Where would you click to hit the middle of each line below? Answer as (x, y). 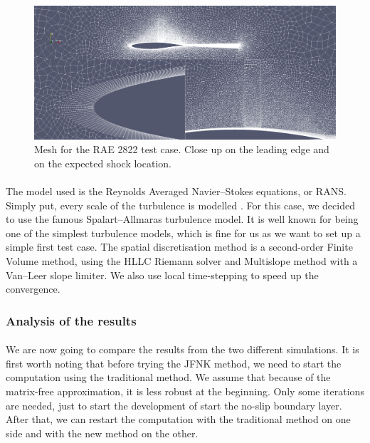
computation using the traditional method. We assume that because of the (168, 377)
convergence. (33, 289)
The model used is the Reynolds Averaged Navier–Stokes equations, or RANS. (176, 191)
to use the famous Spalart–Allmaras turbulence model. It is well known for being (182, 219)
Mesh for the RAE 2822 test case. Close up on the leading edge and (182, 149)
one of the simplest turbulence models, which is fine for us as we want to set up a (183, 233)
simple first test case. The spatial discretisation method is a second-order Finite (179, 247)
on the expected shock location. (103, 163)
